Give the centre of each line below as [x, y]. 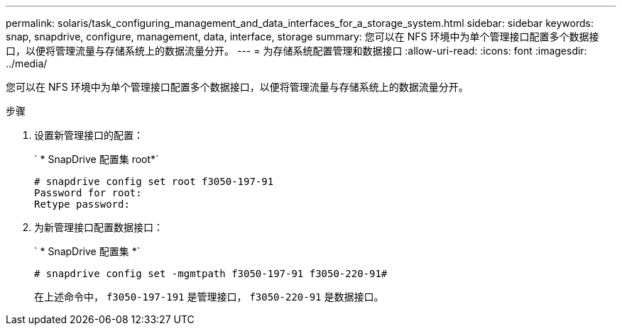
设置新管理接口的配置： [89, 135]
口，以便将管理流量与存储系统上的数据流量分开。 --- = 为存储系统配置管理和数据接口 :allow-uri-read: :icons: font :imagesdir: [296, 51]
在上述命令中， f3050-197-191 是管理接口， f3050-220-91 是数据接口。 [209, 297]
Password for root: [88, 193]
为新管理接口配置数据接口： [99, 227]
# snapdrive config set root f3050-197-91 [154, 181]
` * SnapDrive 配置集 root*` [97, 159]
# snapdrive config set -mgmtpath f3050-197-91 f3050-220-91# [211, 274]
